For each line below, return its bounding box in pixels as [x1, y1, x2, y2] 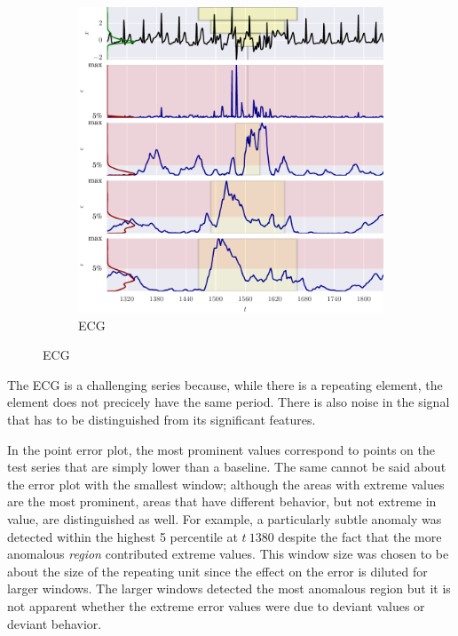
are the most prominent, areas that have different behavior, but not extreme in [7, 492, 437, 511]
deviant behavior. [7, 614, 102, 632]
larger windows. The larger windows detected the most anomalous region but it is [7, 579, 451, 598]
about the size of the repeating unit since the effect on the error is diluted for [7, 561, 428, 580]
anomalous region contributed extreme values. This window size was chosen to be [7, 545, 449, 563]
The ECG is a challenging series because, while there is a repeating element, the [7, 375, 443, 394]
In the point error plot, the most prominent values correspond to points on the [7, 440, 436, 458]
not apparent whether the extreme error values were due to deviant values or [7, 596, 425, 615]
